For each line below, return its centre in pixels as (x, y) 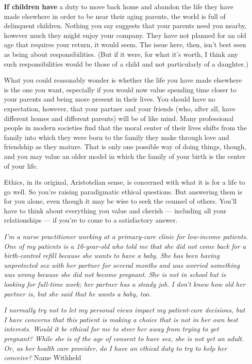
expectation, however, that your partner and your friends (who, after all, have (120, 108)
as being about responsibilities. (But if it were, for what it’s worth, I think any (121, 54)
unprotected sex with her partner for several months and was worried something (122, 265)
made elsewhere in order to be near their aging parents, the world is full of (115, 16)
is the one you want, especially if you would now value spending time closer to (120, 89)
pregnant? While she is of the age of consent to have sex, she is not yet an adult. (124, 338)
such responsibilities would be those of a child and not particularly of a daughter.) (126, 63)
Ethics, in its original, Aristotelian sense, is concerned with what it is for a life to (125, 182)
